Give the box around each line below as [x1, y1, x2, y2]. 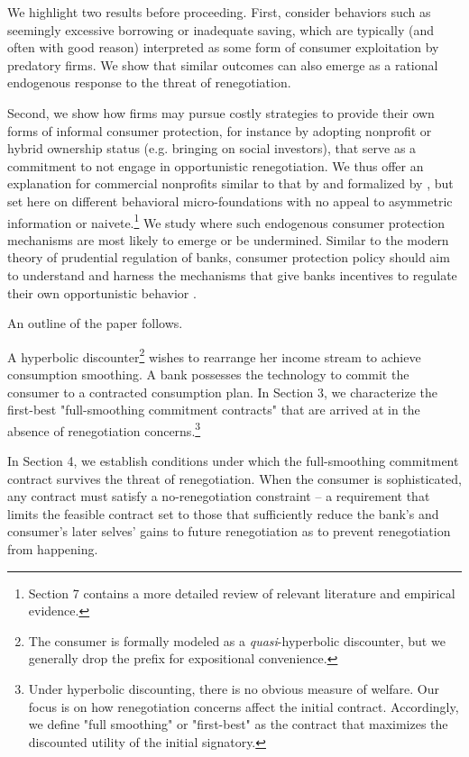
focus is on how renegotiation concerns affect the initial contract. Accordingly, [28, 697, 459, 716]
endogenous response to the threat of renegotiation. [7, 73, 291, 92]
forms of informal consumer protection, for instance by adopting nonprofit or [7, 121, 432, 140]
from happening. [7, 540, 98, 558]
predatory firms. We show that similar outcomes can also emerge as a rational [7, 55, 438, 74]
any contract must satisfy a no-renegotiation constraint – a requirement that [7, 487, 430, 506]
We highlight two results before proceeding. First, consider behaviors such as [7, 3, 431, 21]
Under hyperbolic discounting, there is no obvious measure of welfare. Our [28, 679, 439, 698]
